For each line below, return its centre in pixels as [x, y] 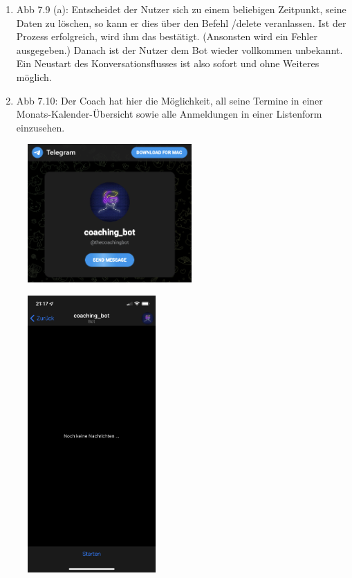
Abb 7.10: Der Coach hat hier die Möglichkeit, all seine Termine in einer [169, 100]
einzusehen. [40, 127]
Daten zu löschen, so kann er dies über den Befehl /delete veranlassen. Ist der [181, 22]
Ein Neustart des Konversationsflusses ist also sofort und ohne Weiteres [168, 63]
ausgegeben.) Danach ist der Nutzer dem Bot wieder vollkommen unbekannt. [179, 49]
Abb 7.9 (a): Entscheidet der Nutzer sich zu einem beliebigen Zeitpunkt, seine [181, 9]
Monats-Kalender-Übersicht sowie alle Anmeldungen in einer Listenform [169, 114]
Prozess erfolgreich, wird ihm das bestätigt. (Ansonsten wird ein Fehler [167, 36]
